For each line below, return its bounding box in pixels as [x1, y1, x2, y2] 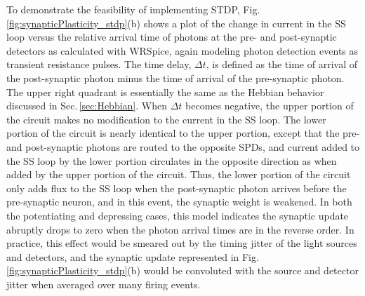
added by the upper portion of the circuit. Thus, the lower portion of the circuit [6, 167, 351, 182]
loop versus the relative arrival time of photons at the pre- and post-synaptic [6, 29, 337, 44]
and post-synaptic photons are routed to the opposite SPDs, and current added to [6, 139, 360, 154]
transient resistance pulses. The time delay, [6, 57, 192, 72]
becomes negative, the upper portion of [185, 98, 354, 113]
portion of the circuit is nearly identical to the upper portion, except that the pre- [6, 126, 360, 140]
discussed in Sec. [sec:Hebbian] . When [6, 98, 167, 113]
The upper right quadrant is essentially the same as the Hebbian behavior [6, 84, 324, 99]
